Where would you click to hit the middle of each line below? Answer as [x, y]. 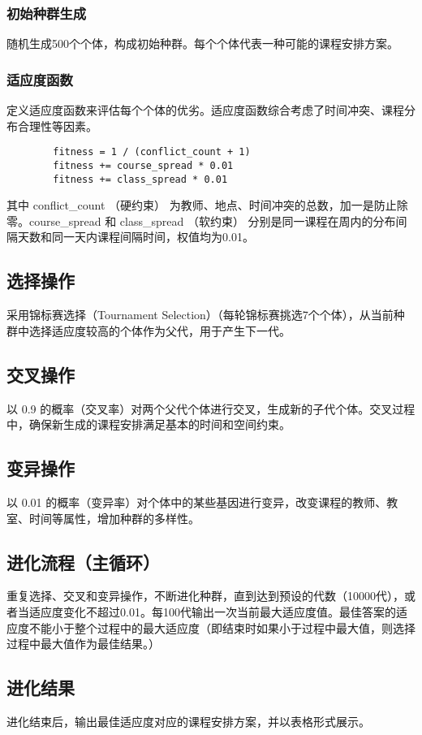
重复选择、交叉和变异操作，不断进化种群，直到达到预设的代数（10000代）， [205, 596]
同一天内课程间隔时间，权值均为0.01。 [153, 237]
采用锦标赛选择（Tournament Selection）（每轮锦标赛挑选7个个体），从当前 [200, 315]
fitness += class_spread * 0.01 [140, 179]
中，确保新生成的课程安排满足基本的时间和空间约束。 [149, 424]
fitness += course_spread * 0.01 [143, 165]
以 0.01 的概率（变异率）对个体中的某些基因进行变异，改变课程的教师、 [197, 502]
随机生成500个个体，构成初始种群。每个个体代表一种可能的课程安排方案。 [202, 43]
